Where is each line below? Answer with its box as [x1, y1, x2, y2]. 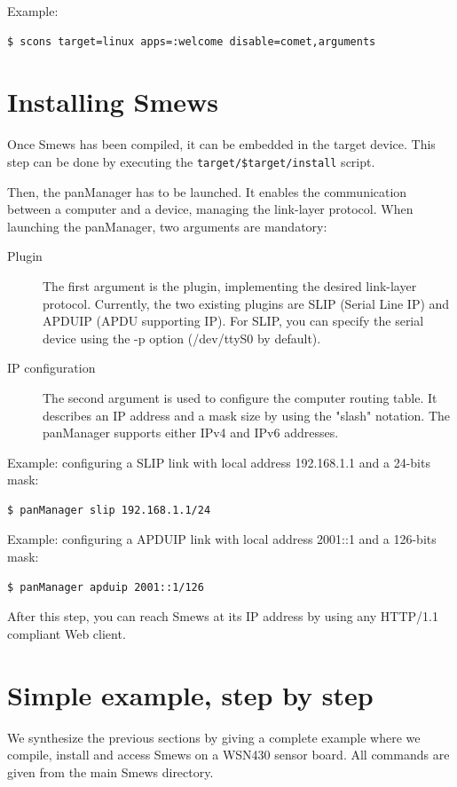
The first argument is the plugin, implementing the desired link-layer [43, 276, 417, 295]
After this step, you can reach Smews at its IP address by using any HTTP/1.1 [7, 607, 438, 626]
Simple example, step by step [7, 676, 374, 712]
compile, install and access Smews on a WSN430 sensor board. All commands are [7, 745, 450, 764]
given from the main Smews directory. [7, 762, 214, 781]
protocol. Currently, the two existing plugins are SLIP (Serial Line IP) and [43, 294, 450, 312]
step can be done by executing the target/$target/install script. [7, 152, 375, 170]
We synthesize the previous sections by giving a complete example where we [7, 728, 421, 746]
